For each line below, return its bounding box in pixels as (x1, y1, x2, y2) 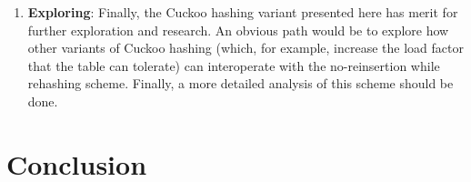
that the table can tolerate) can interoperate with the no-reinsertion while (27, 56, 440, 75)
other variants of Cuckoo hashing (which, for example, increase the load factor (27, 38, 464, 57)
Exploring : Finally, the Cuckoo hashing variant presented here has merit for (27, 3, 458, 21)
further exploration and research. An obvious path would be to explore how (27, 20, 449, 39)
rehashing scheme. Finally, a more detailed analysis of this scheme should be (27, 74, 454, 93)
